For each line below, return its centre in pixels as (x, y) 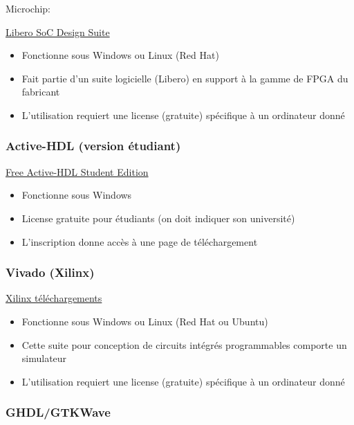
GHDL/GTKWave (58, 412)
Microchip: (28, 8)
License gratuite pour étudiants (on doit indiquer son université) (158, 218)
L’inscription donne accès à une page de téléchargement (140, 241)
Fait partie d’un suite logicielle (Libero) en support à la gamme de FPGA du (185, 78)
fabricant (41, 92)
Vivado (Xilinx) (50, 272)
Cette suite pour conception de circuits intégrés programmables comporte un (184, 344)
